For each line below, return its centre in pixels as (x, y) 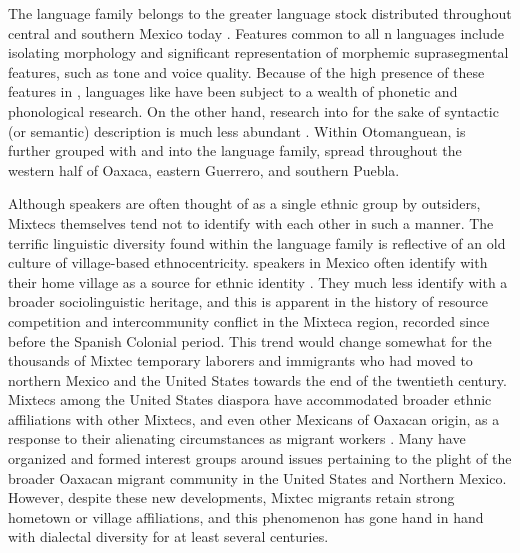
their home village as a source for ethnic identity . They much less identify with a (258, 281)
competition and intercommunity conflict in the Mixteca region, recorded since (249, 320)
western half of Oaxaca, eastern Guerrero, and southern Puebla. (204, 169)
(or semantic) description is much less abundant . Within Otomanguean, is (237, 130)
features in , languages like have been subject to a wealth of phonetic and (233, 91)
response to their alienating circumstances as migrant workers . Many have (237, 438)
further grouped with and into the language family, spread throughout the (235, 150)
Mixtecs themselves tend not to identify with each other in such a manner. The (251, 222)
